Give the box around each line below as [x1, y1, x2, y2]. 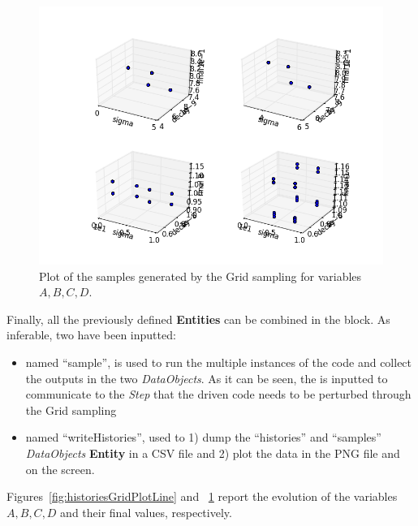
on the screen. [25, 460, 95, 477]
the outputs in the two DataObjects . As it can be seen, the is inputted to [25, 369, 388, 386]
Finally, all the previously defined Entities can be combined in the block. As [6, 310, 390, 327]
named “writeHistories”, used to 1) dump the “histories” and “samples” [25, 429, 381, 446]
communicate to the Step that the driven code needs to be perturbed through [25, 386, 412, 403]
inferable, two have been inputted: [6, 326, 176, 343]
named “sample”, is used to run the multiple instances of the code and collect [25, 353, 412, 370]
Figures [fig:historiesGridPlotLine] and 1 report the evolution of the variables [6, 488, 398, 505]
